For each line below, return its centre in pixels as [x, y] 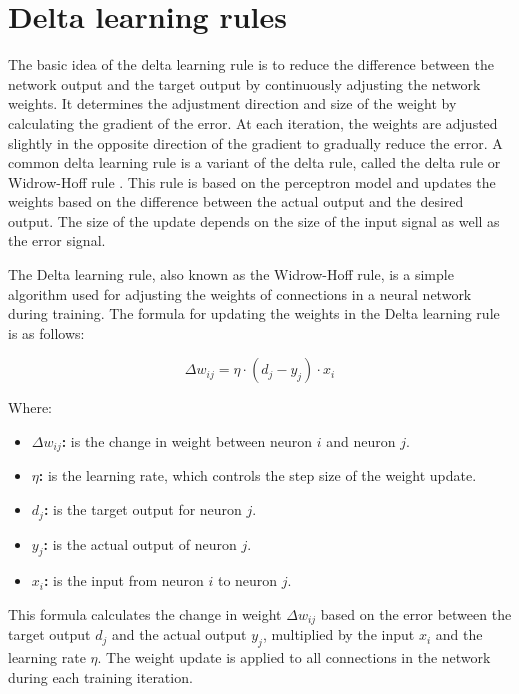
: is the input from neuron [123, 580]
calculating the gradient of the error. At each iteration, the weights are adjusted [253, 122]
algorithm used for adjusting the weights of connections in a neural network [240, 293]
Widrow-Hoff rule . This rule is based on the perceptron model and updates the [252, 181]
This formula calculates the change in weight [145, 613]
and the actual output [179, 634]
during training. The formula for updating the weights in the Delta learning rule [254, 313]
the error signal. [57, 240]
